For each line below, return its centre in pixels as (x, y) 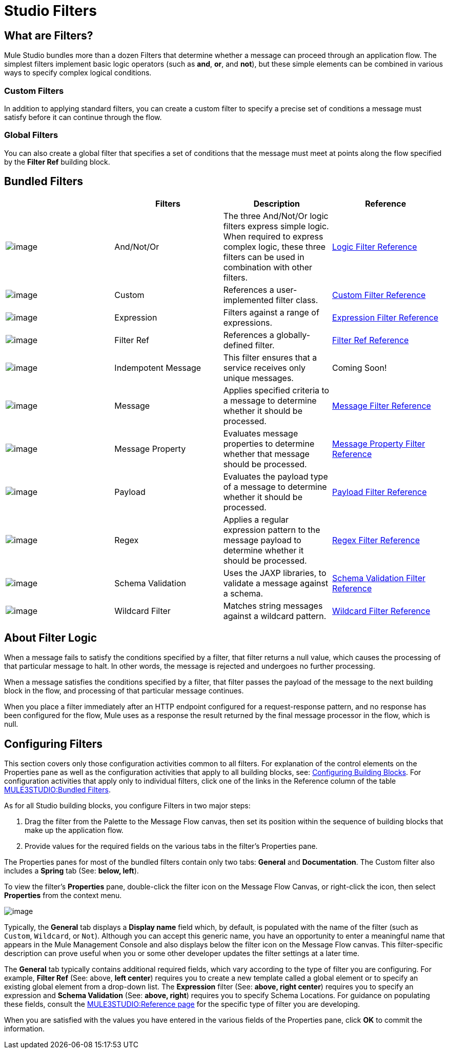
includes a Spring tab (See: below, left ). (72, 871)
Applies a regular (256, 519)
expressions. (248, 322)
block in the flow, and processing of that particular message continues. (124, 691)
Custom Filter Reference (379, 295)
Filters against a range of (271, 312)
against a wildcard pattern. (275, 616)
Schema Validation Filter (379, 578)
